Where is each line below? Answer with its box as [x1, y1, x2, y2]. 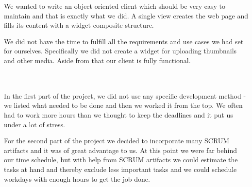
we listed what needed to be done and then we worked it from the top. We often [4, 100, 243, 110]
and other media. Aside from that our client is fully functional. [4, 55, 191, 65]
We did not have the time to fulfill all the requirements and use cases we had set [4, 36, 244, 46]
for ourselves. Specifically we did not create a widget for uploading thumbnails [4, 46, 237, 56]
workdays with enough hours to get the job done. [4, 173, 150, 184]
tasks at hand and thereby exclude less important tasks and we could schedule [4, 164, 237, 174]
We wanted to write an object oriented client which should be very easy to [4, 1, 226, 11]
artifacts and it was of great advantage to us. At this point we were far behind [4, 145, 237, 155]
